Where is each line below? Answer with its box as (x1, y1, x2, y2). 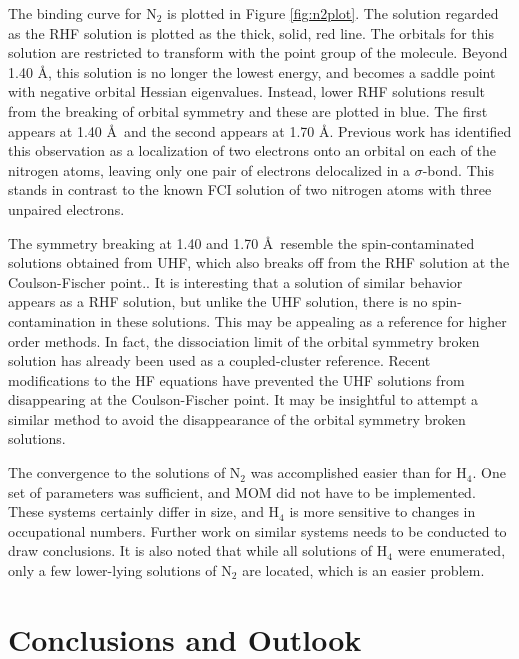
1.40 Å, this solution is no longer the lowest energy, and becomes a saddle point (8, 61, 496, 82)
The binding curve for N (8, 3, 157, 23)
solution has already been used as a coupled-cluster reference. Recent (8, 350, 431, 371)
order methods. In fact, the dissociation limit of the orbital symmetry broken (8, 330, 480, 351)
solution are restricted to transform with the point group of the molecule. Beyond (8, 42, 508, 63)
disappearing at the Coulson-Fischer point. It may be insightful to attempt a (8, 389, 478, 410)
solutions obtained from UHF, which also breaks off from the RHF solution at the (8, 252, 510, 273)
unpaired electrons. (8, 198, 125, 219)
